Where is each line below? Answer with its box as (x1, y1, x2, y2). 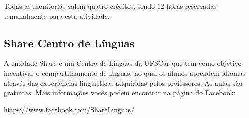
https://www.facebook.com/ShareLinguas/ (4, 104, 135, 114)
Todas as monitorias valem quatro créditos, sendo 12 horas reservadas (4, 1, 217, 11)
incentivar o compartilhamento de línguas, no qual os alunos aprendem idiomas (4, 67, 246, 78)
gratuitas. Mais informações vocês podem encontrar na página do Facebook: (4, 87, 236, 98)
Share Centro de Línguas (4, 35, 135, 50)
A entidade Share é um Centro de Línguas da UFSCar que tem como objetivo (4, 58, 242, 68)
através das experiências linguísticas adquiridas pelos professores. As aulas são (4, 77, 243, 88)
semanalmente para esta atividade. (4, 10, 110, 21)
